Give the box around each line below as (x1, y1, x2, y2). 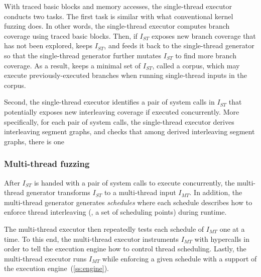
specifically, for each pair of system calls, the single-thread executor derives (4, 116, 234, 127)
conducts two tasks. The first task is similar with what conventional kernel (4, 11, 233, 21)
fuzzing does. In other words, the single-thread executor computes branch (4, 21, 230, 31)
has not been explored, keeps (4, 40, 92, 51)
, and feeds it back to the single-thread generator (104, 40, 254, 51)
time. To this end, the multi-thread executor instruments (4, 233, 179, 244)
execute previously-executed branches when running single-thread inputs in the (4, 70, 247, 80)
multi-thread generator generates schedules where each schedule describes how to (4, 197, 252, 207)
